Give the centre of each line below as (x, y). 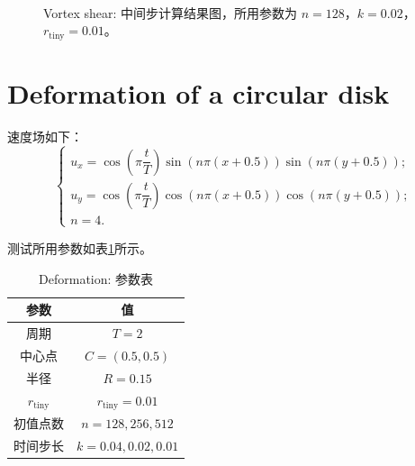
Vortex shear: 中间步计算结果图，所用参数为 (171, 12)
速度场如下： (45, 136)
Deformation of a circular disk (198, 92)
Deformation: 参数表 (96, 278)
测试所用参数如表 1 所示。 (80, 247)
